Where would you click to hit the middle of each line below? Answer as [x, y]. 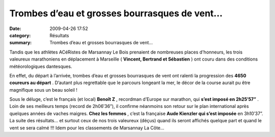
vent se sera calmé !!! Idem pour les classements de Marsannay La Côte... [87, 128]
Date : [15, 29]
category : [20, 35]
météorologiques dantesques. [41, 66]
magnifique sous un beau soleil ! [43, 90]
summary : [21, 43]
